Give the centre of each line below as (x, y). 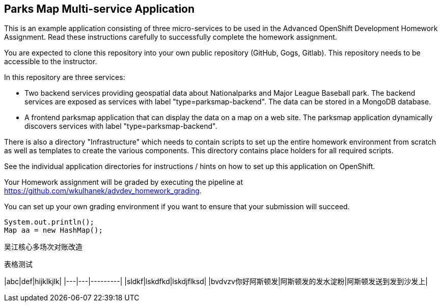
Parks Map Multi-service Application (100, 9)
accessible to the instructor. (51, 62)
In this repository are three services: (65, 77)
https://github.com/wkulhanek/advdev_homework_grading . (103, 191)
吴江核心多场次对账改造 (43, 247)
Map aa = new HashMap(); (53, 230)
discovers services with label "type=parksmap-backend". (121, 126)
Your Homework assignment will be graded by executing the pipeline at (124, 182)
